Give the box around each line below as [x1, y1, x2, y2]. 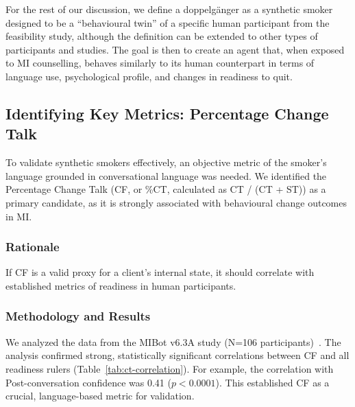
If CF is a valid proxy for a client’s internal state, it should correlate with [5, 265, 315, 279]
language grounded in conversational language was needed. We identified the [5, 168, 327, 183]
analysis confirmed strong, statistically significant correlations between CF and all [5, 348, 350, 362]
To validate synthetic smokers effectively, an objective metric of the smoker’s [5, 155, 327, 170]
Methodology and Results [5, 307, 151, 325]
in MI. [5, 209, 32, 223]
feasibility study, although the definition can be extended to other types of [5, 29, 318, 43]
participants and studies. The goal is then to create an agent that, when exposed [5, 42, 345, 56]
